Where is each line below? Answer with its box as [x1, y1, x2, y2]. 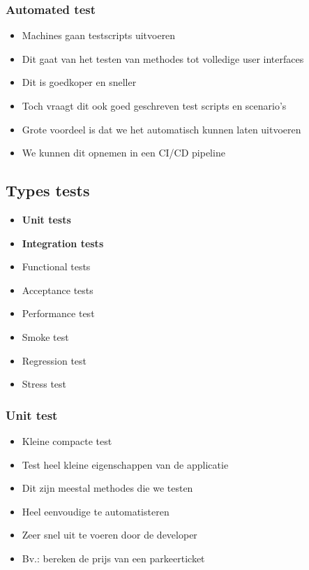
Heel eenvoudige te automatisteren [22, 504, 169, 518]
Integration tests [22, 235, 104, 250]
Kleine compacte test [22, 433, 112, 448]
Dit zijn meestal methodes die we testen [22, 481, 193, 495]
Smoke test [22, 329, 69, 344]
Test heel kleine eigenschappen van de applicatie [22, 457, 229, 472]
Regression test [22, 353, 87, 367]
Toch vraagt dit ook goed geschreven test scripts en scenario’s [22, 98, 287, 112]
